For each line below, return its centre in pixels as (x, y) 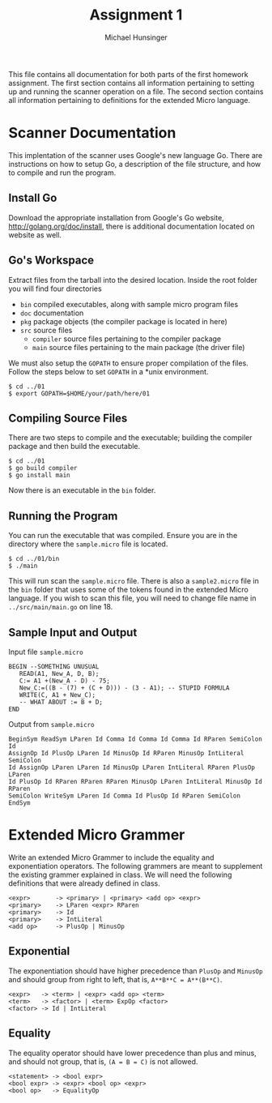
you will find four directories (55, 289)
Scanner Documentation (92, 133)
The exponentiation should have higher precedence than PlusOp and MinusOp (136, 971)
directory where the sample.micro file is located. (88, 544)
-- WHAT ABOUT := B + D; (61, 702)
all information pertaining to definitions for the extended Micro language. (130, 100)
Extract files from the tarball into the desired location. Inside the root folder (133, 280)
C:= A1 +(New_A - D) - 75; (65, 681)
